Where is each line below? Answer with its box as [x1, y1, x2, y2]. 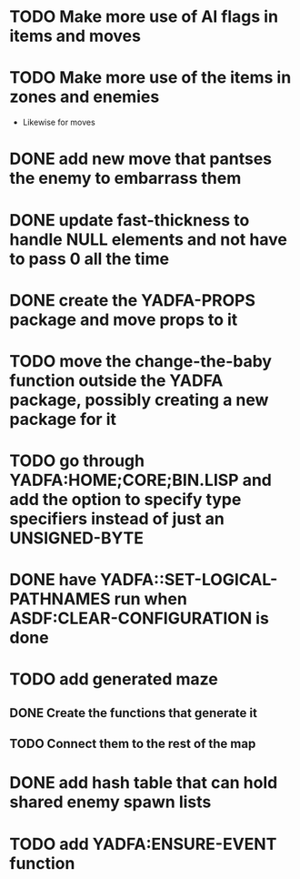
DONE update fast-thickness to [9, 209, 250, 230]
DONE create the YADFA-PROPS [9, 289, 256, 310]
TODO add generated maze [9, 669, 218, 690]
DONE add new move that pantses [9, 148, 273, 169]
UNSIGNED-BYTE [9, 528, 144, 549]
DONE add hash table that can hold [9, 773, 278, 793]
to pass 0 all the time [9, 248, 170, 269]
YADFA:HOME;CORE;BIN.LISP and [9, 470, 273, 490]
